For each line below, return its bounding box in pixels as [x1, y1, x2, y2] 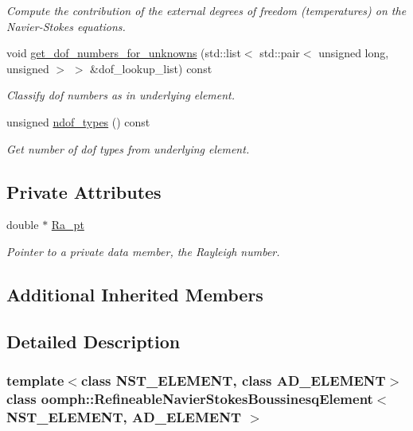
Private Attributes [6, 179, 162, 204]
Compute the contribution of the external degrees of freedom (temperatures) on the [6, 2, 407, 18]
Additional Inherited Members [6, 282, 263, 306]
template [6, 371, 64, 390]
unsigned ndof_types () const [6, 113, 150, 130]
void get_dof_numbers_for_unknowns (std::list [6, 45, 241, 61]
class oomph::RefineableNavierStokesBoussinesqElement [6, 388, 373, 408]
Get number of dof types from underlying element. [6, 140, 250, 157]
